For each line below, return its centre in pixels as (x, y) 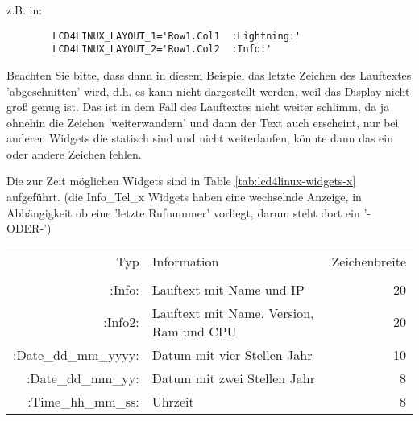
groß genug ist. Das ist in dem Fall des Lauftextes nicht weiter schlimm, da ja (198, 107)
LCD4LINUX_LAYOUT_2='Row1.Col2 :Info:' (162, 50)
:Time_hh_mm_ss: (83, 401)
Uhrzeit (173, 401)
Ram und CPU (194, 331)
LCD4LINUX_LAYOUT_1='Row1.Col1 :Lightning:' (177, 36)
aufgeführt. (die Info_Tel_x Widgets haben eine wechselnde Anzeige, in (184, 197)
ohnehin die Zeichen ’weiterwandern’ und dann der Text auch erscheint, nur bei (203, 122)
